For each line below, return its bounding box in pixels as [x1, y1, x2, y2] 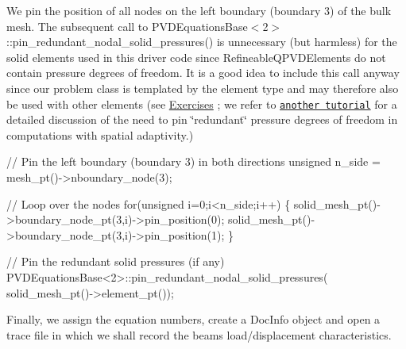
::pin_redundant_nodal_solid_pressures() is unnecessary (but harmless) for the [6, 33, 397, 50]
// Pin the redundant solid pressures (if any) [6, 253, 225, 270]
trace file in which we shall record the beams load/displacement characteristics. [6, 326, 392, 343]
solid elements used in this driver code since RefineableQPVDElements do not [6, 48, 386, 65]
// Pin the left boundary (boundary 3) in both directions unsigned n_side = [6, 153, 381, 170]
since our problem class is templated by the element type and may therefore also [6, 79, 399, 96]
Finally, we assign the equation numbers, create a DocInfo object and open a [6, 311, 381, 328]
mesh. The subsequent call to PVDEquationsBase [6, 17, 248, 34]
